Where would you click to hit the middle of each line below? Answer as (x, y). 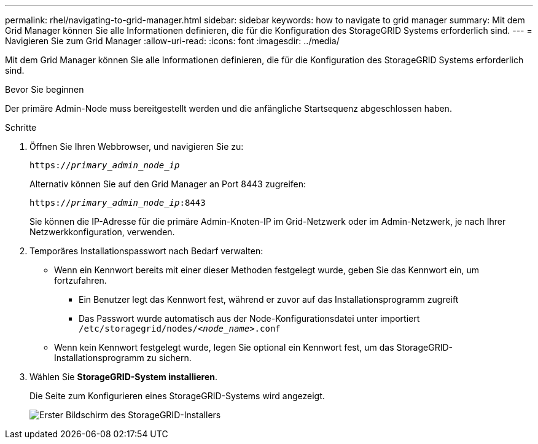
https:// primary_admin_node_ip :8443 (118, 203)
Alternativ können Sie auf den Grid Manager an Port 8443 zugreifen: (168, 184)
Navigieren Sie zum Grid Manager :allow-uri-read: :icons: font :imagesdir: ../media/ (172, 41)
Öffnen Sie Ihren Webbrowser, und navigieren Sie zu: (137, 146)
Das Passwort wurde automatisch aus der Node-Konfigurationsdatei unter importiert (249, 318)
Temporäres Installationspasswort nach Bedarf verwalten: (146, 251)
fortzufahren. (80, 280)
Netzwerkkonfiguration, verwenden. (102, 232)
